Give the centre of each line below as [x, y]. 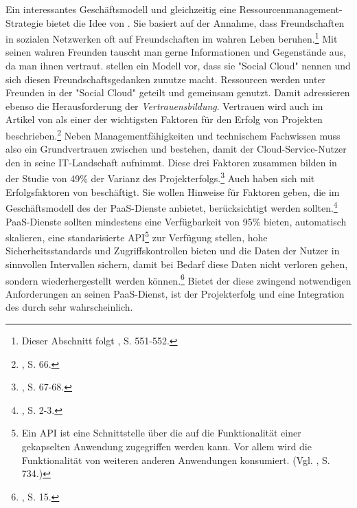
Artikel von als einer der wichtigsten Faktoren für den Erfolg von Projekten [164, 119]
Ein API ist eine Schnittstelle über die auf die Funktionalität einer [161, 433]
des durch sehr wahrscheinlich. [69, 307]
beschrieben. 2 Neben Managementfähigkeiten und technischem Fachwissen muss [173, 134]
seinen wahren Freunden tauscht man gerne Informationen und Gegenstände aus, [176, 52]
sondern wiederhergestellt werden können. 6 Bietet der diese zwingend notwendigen [178, 279]
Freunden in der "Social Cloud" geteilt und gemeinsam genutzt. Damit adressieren [178, 92]
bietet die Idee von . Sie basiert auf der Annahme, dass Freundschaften [195, 22]
